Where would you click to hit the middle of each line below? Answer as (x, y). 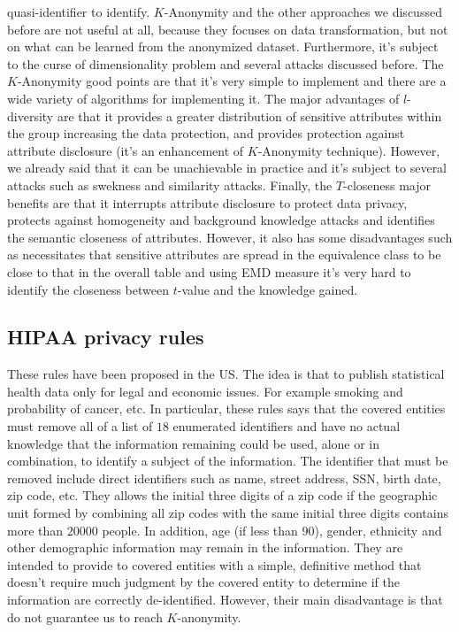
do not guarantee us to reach (85, 617)
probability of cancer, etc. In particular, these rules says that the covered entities (226, 408)
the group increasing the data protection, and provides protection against (206, 133)
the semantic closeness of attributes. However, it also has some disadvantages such (230, 237)
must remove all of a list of (80, 426)
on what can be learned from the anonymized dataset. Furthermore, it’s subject (223, 46)
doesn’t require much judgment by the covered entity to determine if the (203, 582)
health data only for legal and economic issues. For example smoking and (205, 391)
